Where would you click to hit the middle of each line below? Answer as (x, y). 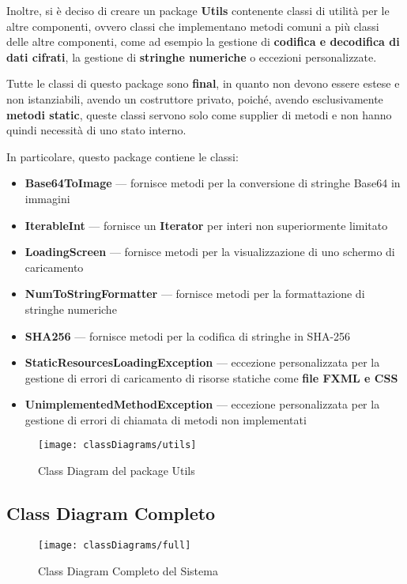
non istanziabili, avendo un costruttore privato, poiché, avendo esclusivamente (195, 98)
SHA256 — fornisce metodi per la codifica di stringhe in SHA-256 (188, 335)
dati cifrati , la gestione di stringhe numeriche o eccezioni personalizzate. (192, 57)
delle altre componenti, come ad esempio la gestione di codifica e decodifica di (203, 41)
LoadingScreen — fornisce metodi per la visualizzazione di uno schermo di (210, 252)
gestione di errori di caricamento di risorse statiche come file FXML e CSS (211, 377)
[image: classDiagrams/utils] (117, 445)
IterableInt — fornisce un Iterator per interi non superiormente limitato (206, 225)
